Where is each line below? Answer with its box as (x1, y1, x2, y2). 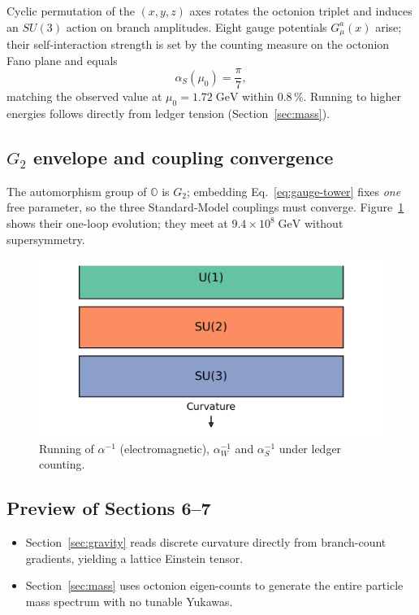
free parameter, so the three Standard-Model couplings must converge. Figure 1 (6, 198, 404, 216)
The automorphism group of (6, 182, 147, 199)
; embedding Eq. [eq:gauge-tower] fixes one (186, 182, 401, 199)
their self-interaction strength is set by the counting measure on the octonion (6, 36, 390, 53)
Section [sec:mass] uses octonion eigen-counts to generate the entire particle (25, 577, 404, 594)
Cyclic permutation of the (6, 2, 135, 19)
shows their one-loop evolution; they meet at (6, 215, 228, 232)
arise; (375, 18, 402, 35)
